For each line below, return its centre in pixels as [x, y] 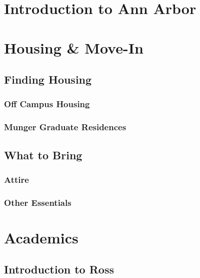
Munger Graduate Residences [65, 127]
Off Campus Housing [47, 104]
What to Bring [43, 155]
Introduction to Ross [59, 269]
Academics [41, 237]
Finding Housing [48, 79]
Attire [16, 179]
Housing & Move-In [74, 47]
